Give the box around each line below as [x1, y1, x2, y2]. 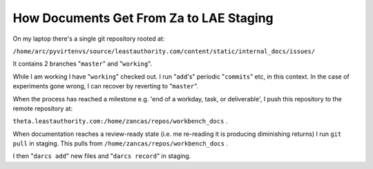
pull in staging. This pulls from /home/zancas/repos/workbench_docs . [12, 139, 228, 148]
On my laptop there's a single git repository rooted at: [12, 34, 165, 43]
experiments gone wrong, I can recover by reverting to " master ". [12, 82, 199, 90]
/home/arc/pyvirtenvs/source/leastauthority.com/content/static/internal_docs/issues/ [12, 47, 316, 55]
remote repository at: [12, 104, 73, 112]
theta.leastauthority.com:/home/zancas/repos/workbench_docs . [12, 117, 228, 126]
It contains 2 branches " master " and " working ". [12, 59, 153, 68]
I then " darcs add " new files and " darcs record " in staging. [12, 152, 191, 160]
